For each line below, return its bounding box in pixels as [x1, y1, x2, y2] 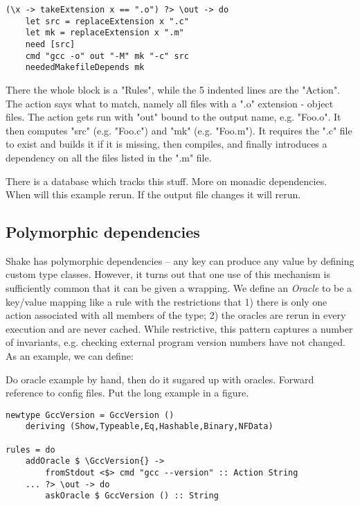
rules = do [6, 444, 55, 455]
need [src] [25, 39, 75, 49]
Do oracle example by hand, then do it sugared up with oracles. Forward [6, 372, 314, 386]
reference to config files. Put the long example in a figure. [6, 385, 249, 400]
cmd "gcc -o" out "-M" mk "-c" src [25, 51, 189, 61]
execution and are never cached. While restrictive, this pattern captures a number [6, 321, 353, 335]
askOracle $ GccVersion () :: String [45, 491, 219, 501]
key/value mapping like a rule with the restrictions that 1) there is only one [6, 294, 327, 308]
